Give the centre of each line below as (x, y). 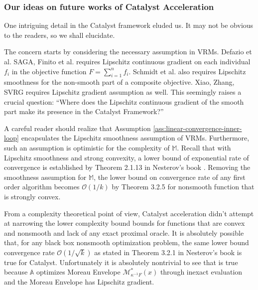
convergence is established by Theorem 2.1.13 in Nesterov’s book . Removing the (127, 167)
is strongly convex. (32, 196)
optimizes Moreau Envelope (78, 272)
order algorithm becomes (42, 187)
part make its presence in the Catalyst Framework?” (84, 111)
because (16, 272)
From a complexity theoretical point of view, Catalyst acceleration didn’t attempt (129, 213)
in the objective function (49, 71)
